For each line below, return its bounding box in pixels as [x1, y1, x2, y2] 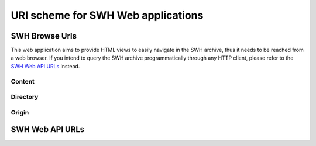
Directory [11, 93, 39, 101]
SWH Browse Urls [11, 31, 77, 41]
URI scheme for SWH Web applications [11, 9, 204, 22]
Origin [11, 108, 29, 116]
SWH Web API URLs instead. [11, 62, 80, 69]
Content [11, 77, 35, 85]
